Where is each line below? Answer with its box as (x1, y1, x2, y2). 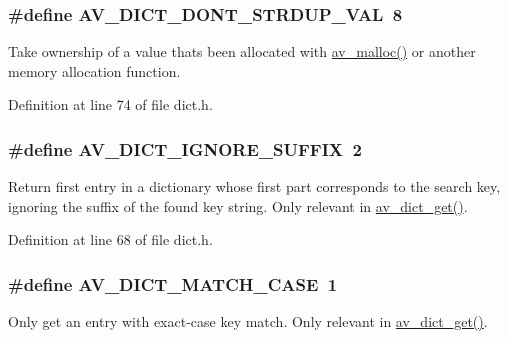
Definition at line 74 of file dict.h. (8, 94, 213, 115)
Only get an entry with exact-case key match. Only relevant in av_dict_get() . (8, 311, 488, 332)
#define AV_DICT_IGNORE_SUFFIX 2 (8, 136, 362, 161)
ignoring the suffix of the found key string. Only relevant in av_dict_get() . (8, 195, 468, 216)
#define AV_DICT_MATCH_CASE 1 (8, 271, 338, 296)
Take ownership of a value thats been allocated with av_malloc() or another (8, 41, 476, 62)
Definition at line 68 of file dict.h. (8, 229, 213, 250)
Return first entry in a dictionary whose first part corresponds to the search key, (8, 176, 501, 197)
